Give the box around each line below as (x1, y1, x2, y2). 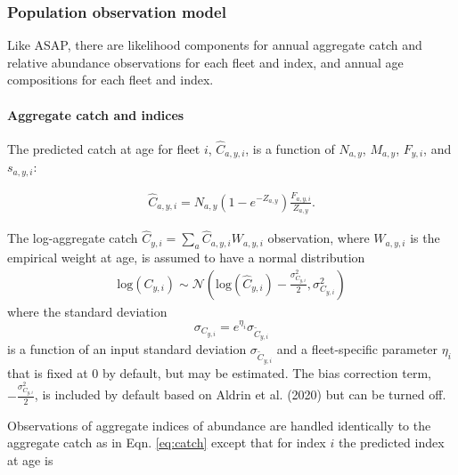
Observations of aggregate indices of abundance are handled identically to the (7, 415, 431, 434)
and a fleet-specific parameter (276, 340, 438, 358)
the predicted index (338, 433, 445, 452)
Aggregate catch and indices (7, 105, 184, 124)
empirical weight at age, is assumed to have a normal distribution (7, 248, 365, 267)
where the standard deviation (7, 302, 168, 320)
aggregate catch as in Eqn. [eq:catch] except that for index (7, 433, 326, 452)
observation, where (267, 229, 370, 247)
